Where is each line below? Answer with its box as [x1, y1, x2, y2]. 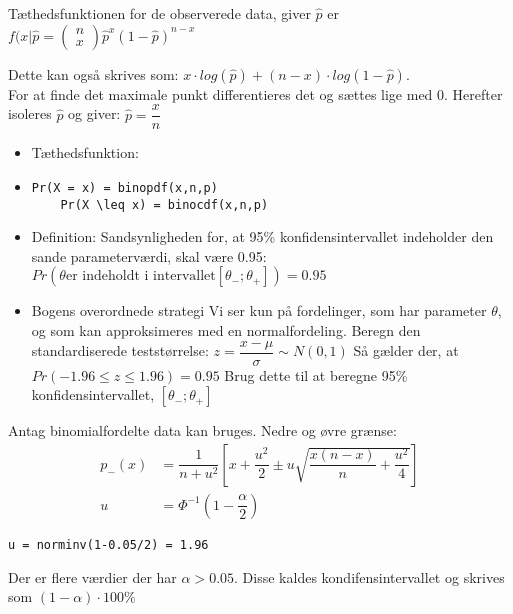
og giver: [68, 103, 121, 124]
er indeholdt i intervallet [65, 269, 216, 284]
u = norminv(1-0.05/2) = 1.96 [8, 537, 209, 552]
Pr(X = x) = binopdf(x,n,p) [31, 180, 218, 195]
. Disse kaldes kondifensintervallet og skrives [234, 566, 505, 587]
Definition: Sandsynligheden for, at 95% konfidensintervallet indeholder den [31, 226, 494, 247]
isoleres [8, 103, 52, 124]
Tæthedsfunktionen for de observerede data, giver [8, 3, 311, 23]
